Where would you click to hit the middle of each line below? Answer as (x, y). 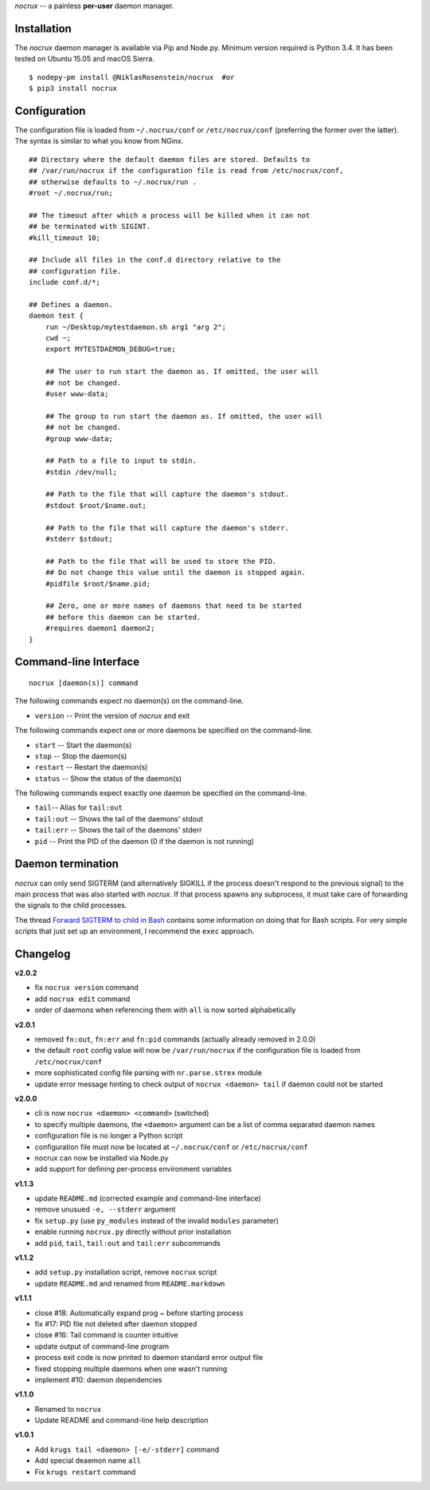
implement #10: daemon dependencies (98, 1379)
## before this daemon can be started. (123, 617)
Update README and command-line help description (121, 1421)
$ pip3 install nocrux (73, 89)
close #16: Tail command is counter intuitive (106, 1335)
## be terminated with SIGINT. (90, 227)
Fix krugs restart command (85, 1472)
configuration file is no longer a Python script (109, 1136)
